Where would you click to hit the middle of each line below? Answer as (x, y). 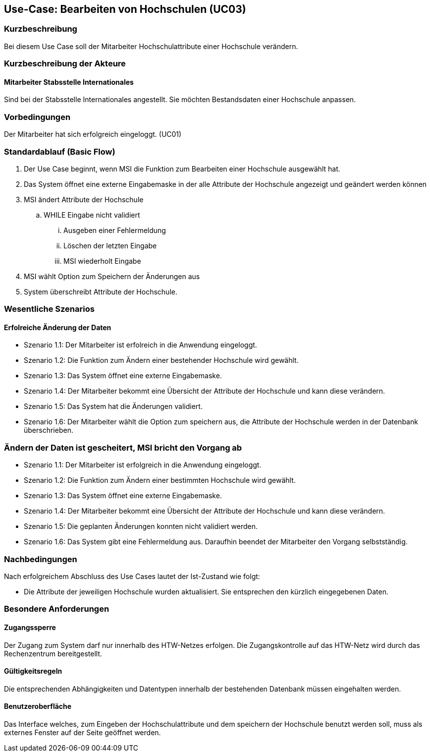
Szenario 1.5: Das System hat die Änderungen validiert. (113, 407)
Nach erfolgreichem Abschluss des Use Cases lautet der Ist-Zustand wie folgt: (132, 576)
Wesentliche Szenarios (49, 309)
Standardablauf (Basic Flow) (60, 151)
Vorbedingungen (37, 117)
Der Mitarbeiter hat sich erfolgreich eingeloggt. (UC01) (93, 134)
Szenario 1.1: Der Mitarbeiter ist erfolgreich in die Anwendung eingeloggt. (143, 465)
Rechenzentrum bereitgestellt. (53, 653)
